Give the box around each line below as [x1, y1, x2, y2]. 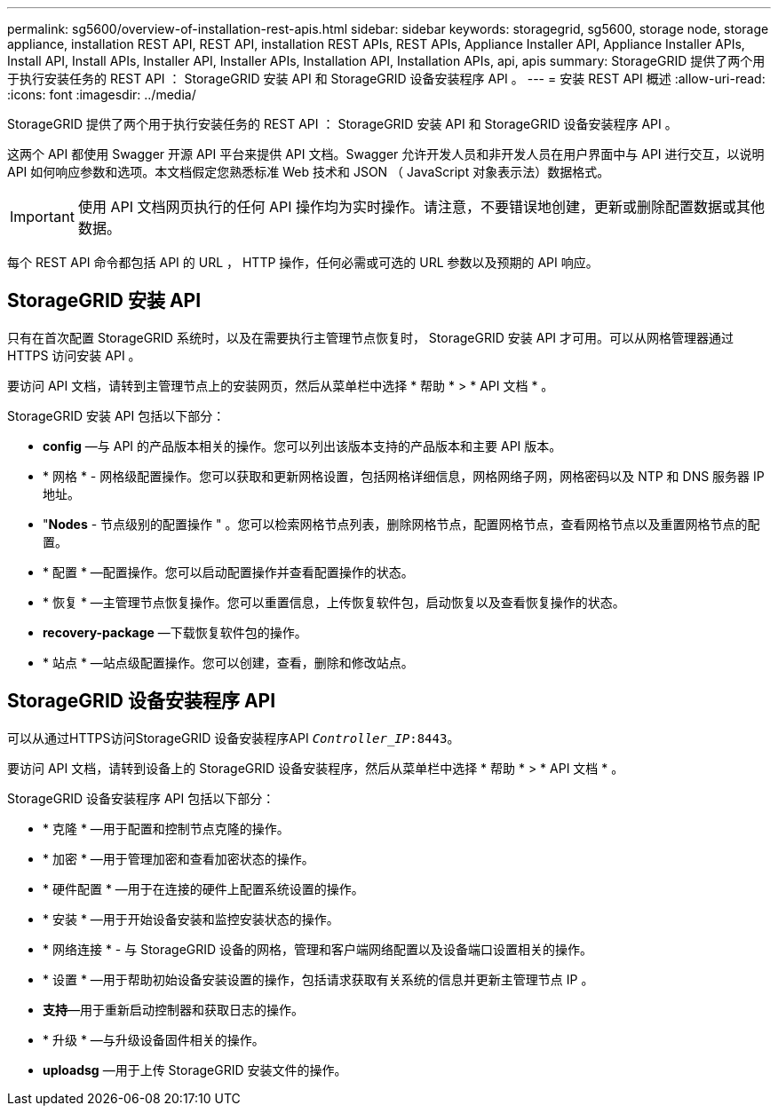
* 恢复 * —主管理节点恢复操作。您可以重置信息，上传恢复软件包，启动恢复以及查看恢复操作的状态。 [43, 594, 625, 610]
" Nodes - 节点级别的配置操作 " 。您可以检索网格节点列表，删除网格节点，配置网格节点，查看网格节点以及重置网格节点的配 [43, 516, 760, 532]
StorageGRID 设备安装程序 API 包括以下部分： [7, 790, 275, 806]
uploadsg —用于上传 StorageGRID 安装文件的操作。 [43, 1062, 347, 1077]
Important [10, 208, 75, 225]
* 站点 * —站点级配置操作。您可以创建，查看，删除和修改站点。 [43, 654, 414, 670]
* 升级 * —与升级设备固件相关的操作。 [43, 1031, 265, 1047]
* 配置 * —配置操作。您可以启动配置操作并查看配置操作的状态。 [43, 564, 414, 580]
